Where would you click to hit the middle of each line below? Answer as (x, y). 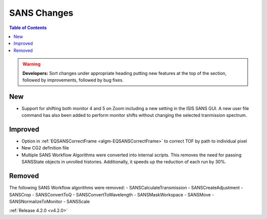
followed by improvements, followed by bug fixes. (73, 80)
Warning (31, 64)
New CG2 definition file (45, 148)
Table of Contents (28, 28)
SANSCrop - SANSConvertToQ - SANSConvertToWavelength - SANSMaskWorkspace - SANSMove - (112, 194)
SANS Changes (41, 13)
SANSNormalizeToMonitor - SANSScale (49, 201)
